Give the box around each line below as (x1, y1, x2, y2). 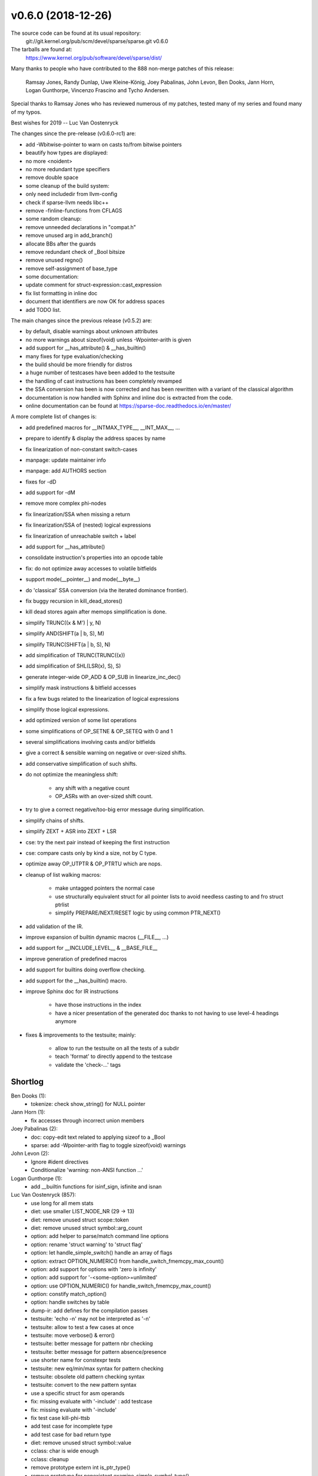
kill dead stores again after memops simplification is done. (25, 608, 167, 615)
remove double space (25, 174, 79, 181)
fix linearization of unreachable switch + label (25, 532, 137, 540)
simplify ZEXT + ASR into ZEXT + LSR (25, 828, 117, 835)
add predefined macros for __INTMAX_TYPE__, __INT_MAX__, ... (25, 424, 180, 431)
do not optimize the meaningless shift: (25, 771, 118, 778)
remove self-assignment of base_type (25, 264, 118, 272)
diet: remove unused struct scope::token (31, 1216, 130, 1223)
